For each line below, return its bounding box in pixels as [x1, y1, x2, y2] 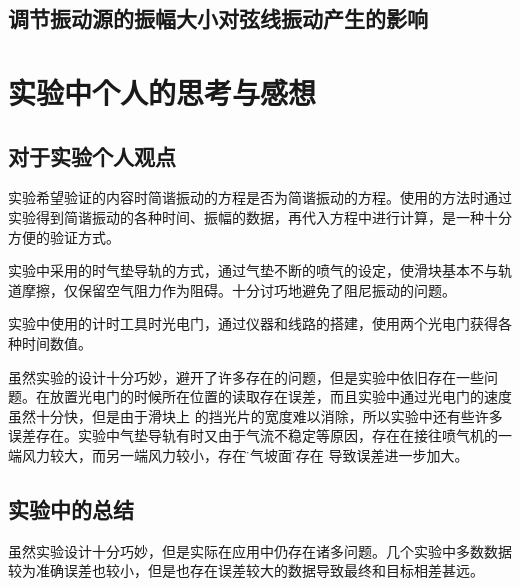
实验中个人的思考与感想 [8, 71, 317, 112]
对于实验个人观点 [8, 140, 176, 171]
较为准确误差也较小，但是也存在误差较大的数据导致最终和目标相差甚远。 [8, 560, 484, 581]
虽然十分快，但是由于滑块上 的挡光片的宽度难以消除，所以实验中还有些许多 [8, 405, 503, 426]
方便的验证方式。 [8, 226, 120, 247]
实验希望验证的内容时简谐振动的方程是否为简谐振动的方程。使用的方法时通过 [8, 187, 512, 208]
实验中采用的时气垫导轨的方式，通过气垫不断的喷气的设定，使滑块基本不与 [8, 260, 498, 281]
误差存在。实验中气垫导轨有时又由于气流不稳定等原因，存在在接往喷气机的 [8, 425, 498, 446]
